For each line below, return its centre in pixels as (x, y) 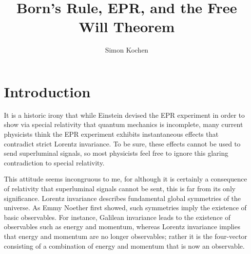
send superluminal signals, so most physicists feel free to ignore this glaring (116, 153)
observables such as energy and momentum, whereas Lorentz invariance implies (122, 227)
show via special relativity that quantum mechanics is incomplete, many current (124, 124)
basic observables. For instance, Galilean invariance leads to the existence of (117, 217)
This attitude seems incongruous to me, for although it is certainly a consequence (125, 179)
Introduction (47, 91)
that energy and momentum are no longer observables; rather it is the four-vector (126, 236)
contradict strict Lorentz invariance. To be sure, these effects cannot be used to (122, 143)
